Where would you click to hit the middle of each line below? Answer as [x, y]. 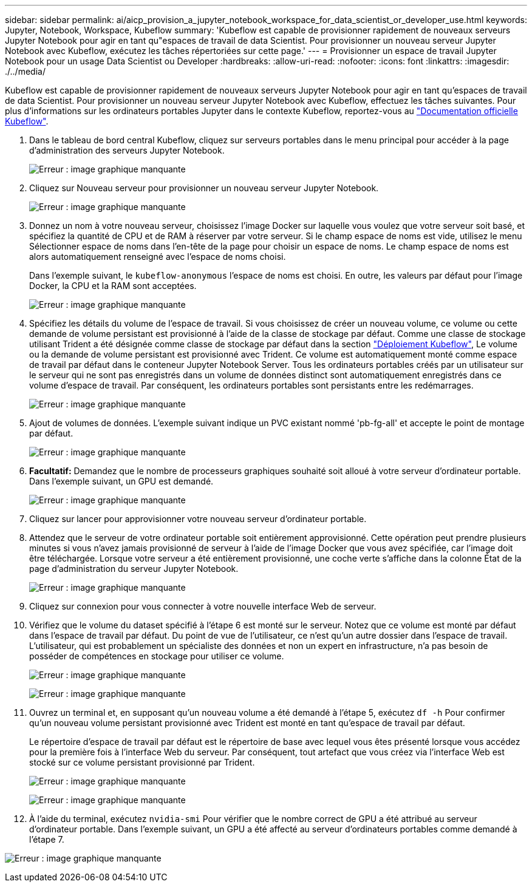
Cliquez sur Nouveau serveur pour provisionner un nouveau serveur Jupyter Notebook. [204, 188]
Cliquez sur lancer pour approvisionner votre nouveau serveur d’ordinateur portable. [198, 519]
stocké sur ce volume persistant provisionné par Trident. [142, 762]
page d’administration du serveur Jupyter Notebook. [134, 569]
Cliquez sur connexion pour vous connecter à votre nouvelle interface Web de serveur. [203, 606]
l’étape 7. [47, 839]
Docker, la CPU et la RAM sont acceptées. [113, 286]
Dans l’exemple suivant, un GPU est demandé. [121, 481]
